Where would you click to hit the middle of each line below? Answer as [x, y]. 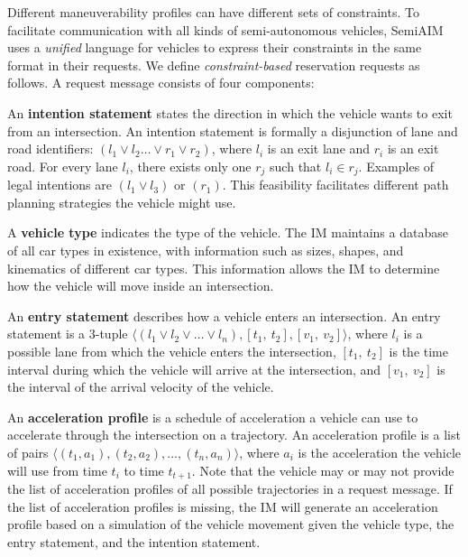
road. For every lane [63, 166]
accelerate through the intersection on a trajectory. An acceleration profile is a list [234, 435]
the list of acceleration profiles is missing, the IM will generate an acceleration [223, 506]
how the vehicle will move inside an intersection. [141, 286]
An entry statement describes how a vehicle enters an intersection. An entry [224, 316]
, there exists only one [190, 166]
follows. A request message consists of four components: [161, 83]
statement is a [46, 334]
